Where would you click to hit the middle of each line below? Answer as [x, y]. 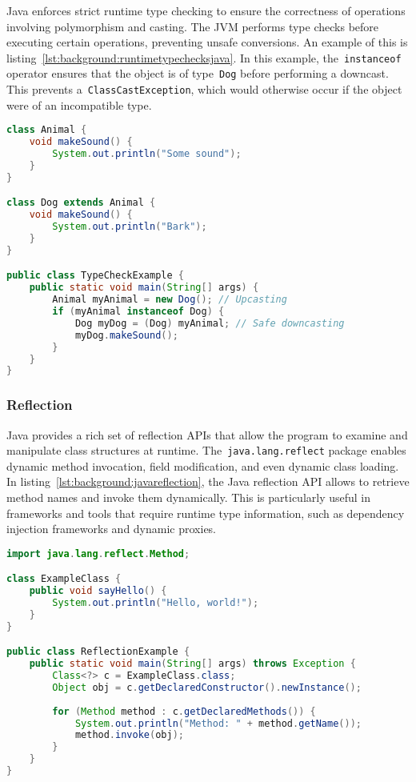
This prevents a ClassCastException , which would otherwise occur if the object [204, 89]
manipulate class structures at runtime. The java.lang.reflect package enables [206, 450]
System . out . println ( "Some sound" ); [147, 154]
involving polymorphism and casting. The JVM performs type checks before [193, 26]
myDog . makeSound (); [126, 335]
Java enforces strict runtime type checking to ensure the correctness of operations [206, 10]
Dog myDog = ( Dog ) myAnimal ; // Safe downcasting [210, 323]
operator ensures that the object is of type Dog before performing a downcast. [198, 73]
